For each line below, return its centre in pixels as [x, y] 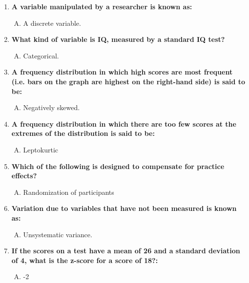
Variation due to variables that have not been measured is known [124, 208]
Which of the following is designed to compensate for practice [118, 166]
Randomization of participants [69, 192]
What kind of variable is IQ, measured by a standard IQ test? [118, 39]
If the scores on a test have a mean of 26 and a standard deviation [126, 251]
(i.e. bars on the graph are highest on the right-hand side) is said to [128, 81]
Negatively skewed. [52, 107]
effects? [24, 176]
